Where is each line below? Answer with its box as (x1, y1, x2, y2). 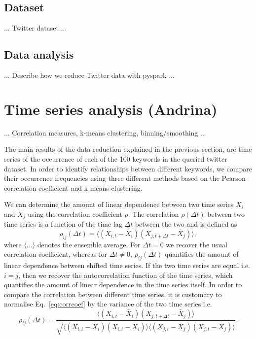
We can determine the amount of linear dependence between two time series (4, 199, 234, 209)
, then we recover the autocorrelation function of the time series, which (18, 270, 233, 280)
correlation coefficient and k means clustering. (4, 182, 143, 193)
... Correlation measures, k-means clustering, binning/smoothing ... (4, 127, 206, 137)
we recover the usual (166, 239, 227, 249)
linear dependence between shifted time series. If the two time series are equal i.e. (4, 260, 251, 271)
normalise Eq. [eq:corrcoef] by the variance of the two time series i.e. (4, 299, 212, 309)
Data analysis (4, 47, 74, 62)
